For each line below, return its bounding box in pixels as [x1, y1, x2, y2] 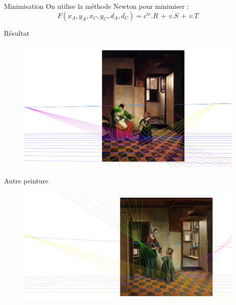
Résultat [4, 27, 29, 38]
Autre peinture [4, 176, 49, 186]
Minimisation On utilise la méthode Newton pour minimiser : [4, 1, 189, 11]
